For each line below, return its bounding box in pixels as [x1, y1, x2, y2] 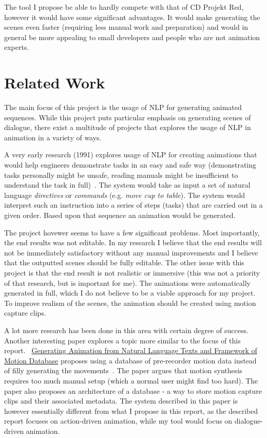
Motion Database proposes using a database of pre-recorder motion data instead [4, 355, 257, 366]
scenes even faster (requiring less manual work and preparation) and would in [4, 22, 249, 32]
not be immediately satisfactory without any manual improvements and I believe [4, 247, 258, 258]
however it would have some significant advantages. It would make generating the [4, 11, 260, 22]
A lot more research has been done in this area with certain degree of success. [4, 324, 249, 335]
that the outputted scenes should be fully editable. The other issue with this [4, 257, 244, 268]
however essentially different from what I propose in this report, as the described [4, 405, 258, 416]
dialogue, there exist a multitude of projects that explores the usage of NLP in [4, 122, 251, 133]
